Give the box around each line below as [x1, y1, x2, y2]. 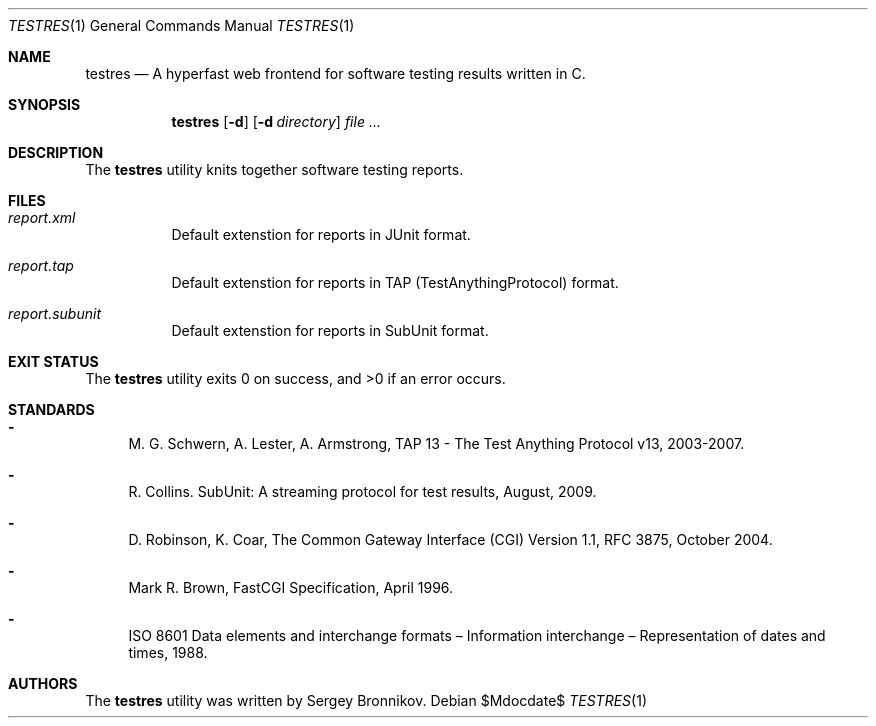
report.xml [8, 209, 76, 226]
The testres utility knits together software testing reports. [85, 161, 464, 178]
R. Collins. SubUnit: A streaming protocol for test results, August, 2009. [128, 483, 597, 500]
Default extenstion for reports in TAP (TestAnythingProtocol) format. [171, 274, 619, 291]
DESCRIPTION [8, 144, 104, 161]
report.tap [8, 257, 74, 274]
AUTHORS [8, 675, 78, 692]
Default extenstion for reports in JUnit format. [171, 226, 471, 243]
